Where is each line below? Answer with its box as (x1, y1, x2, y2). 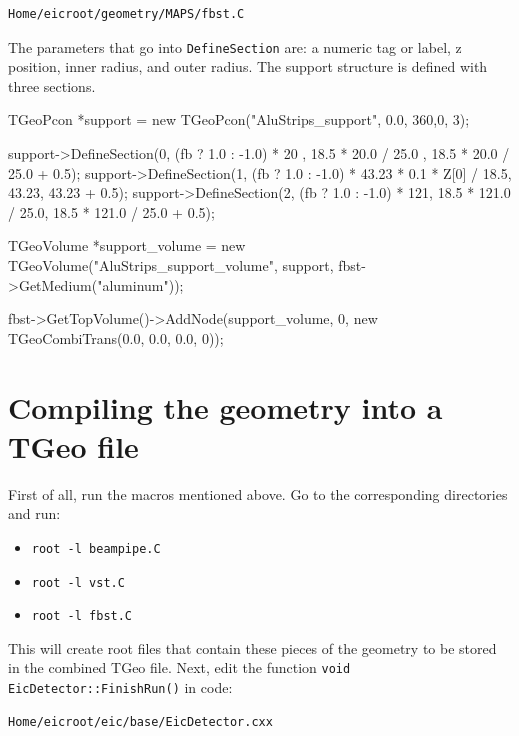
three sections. (8, 75, 96, 96)
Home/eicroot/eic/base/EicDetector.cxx (8, 714, 273, 729)
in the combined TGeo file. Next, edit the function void (8, 657, 351, 678)
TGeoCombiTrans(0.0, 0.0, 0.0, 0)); (8, 327, 224, 348)
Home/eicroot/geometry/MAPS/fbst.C (8, 7, 245, 21)
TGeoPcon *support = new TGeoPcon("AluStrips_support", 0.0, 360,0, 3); (8, 109, 470, 130)
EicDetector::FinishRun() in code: (8, 677, 233, 698)
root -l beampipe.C (31, 541, 161, 556)
